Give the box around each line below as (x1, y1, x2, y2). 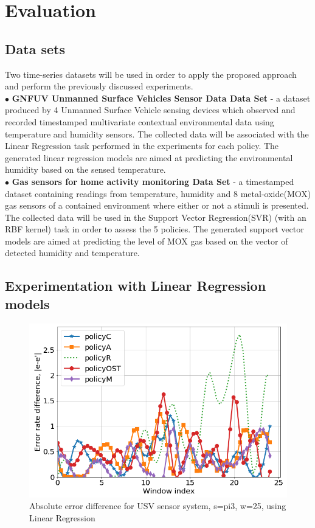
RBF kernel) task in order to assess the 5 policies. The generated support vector (5, 223, 304, 235)
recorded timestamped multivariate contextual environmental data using (5, 115, 274, 128)
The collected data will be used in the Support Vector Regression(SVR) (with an (5, 210, 306, 223)
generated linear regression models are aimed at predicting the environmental (5, 151, 293, 164)
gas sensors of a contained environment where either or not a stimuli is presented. (5, 199, 309, 212)
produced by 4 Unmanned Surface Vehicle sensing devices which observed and (5, 103, 296, 116)
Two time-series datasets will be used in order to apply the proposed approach (5, 68, 297, 80)
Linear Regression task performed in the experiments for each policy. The (5, 139, 279, 152)
